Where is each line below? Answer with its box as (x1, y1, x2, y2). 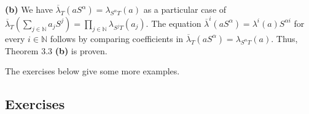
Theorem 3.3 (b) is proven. (5, 44, 108, 57)
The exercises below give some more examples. (5, 65, 180, 77)
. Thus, (271, 32, 298, 45)
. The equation (146, 16, 201, 29)
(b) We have (5, 3, 53, 15)
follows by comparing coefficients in (50, 32, 184, 45)
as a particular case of (143, 3, 227, 15)
